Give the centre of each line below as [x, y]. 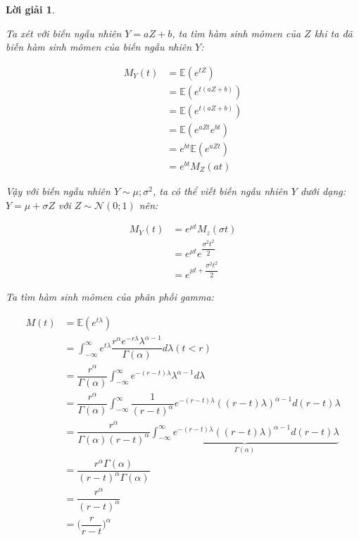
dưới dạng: [323, 191]
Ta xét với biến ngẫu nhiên [64, 33]
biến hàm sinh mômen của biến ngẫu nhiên [99, 47]
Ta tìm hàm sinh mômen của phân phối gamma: [110, 297]
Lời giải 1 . [30, 9]
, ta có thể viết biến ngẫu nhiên [220, 191]
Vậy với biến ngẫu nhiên [58, 191]
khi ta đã [333, 33]
